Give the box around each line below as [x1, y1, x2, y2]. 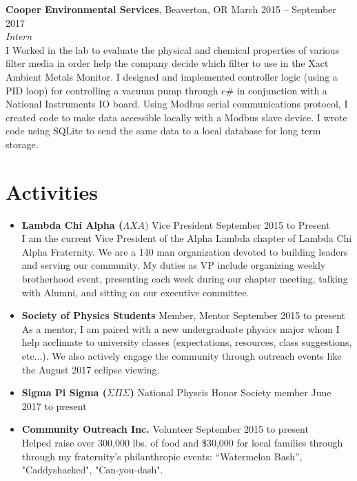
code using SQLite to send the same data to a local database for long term [6, 123, 321, 138]
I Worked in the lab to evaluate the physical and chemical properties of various [6, 42, 340, 57]
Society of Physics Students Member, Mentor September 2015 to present [21, 308, 346, 323]
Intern [6, 29, 32, 43]
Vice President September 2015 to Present [152, 217, 330, 232]
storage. [6, 136, 39, 151]
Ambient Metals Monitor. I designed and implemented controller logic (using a [6, 69, 338, 83]
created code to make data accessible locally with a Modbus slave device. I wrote [6, 110, 347, 124]
